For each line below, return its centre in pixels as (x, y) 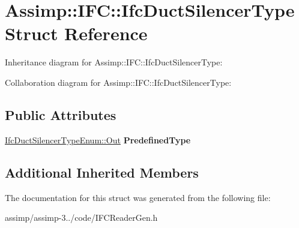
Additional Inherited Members (102, 172)
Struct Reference (76, 33)
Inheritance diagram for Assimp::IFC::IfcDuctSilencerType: (114, 62)
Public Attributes (61, 114)
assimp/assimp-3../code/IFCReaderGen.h (81, 217)
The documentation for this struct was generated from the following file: (138, 197)
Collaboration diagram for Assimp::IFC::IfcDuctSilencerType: (118, 82)
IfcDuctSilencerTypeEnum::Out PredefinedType (98, 139)
